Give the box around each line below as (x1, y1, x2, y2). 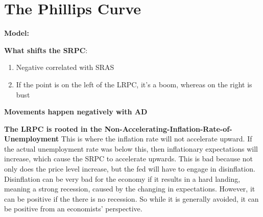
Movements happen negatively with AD (4, 106, 148, 117)
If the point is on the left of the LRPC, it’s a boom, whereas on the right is (16, 79, 252, 89)
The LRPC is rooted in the (4, 123, 102, 134)
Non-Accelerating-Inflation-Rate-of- (104, 123, 232, 134)
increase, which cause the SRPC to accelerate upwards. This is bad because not (4, 153, 253, 164)
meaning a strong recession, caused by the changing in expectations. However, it (4, 183, 255, 194)
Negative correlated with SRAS (16, 62, 114, 73)
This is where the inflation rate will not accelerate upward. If (61, 133, 252, 144)
